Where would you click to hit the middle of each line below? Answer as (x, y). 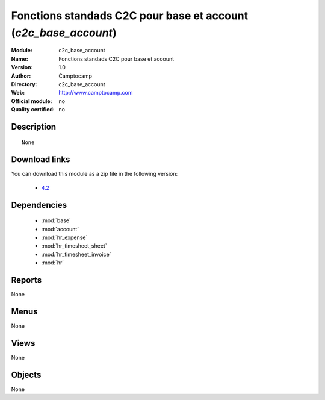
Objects (26, 374)
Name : (20, 59)
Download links (41, 160)
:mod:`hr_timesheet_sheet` (74, 246)
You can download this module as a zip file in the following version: (94, 174)
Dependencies (39, 205)
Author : (21, 76)
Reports (26, 280)
